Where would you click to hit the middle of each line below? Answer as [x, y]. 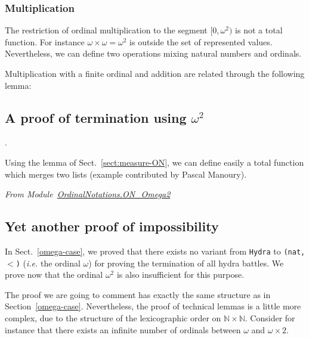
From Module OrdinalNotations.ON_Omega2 [88, 194]
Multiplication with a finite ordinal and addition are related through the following [155, 73]
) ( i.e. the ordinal [48, 263]
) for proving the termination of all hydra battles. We [186, 263]
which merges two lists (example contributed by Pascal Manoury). [126, 174]
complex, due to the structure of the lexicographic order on [113, 318]
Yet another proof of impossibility [112, 226]
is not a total [259, 30]
